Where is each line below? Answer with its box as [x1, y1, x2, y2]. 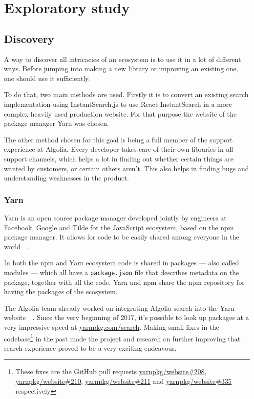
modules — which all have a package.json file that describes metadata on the [4, 267, 239, 277]
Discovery [4, 31, 54, 46]
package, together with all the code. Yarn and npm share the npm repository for [4, 277, 245, 287]
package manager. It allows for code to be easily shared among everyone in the [4, 232, 239, 242]
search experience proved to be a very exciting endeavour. [4, 342, 177, 353]
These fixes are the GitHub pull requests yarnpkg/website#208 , [15, 366, 207, 377]
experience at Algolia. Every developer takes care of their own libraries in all [4, 144, 233, 154]
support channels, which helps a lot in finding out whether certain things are [4, 153, 233, 163]
